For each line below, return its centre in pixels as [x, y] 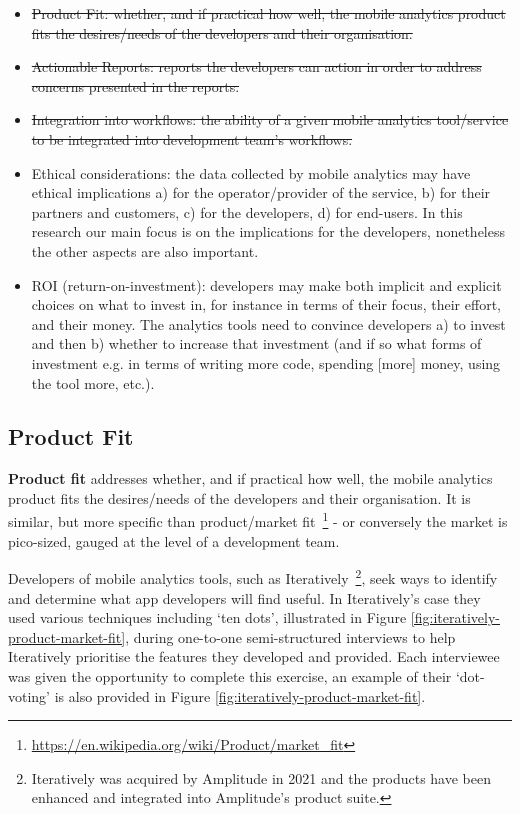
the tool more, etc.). [93, 382]
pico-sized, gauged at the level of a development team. [174, 540]
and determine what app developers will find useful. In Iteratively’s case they [244, 597]
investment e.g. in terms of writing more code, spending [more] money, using [266, 362]
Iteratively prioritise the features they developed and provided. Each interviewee [254, 656]
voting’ [29, 695]
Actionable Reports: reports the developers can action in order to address [256, 66]
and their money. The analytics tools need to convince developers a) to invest [268, 323]
